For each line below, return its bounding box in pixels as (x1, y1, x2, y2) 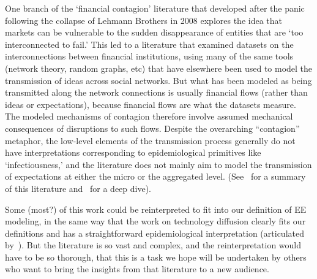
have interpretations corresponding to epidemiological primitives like (5, 146, 261, 159)
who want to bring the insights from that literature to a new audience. (5, 262, 269, 275)
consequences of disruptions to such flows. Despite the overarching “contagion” (5, 121, 300, 134)
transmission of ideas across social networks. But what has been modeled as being (5, 74, 312, 86)
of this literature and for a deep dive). (5, 182, 151, 194)
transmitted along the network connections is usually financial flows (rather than (5, 86, 308, 99)
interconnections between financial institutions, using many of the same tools (5, 50, 294, 63)
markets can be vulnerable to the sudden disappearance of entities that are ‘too (5, 26, 304, 39)
